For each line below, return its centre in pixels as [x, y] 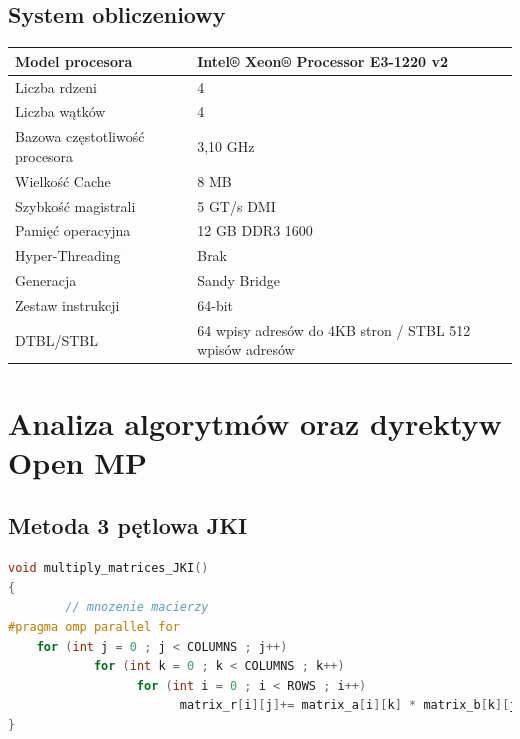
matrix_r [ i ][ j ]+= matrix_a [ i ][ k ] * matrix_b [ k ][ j [348, 705]
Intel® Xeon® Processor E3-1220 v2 [322, 60]
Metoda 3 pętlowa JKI [128, 525]
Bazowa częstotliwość [80, 136]
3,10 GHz [226, 146]
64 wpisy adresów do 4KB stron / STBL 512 [334, 329]
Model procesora [74, 60]
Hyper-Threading [68, 255]
